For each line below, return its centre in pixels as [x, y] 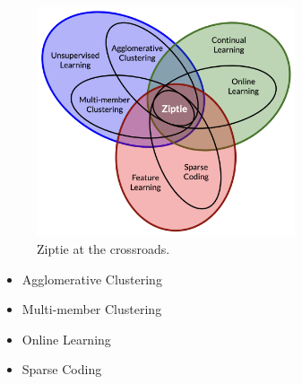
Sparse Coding [62, 369]
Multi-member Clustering [92, 309]
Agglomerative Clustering [92, 279]
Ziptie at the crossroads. [104, 248]
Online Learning [66, 339]
